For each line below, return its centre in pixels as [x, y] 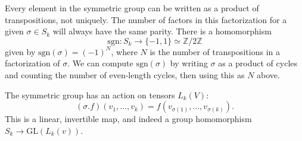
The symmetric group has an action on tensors [90, 94]
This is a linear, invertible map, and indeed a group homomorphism [128, 119]
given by [20, 51]
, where [124, 51]
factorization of [32, 63]
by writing [189, 63]
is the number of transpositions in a [215, 51]
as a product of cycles [258, 63]
